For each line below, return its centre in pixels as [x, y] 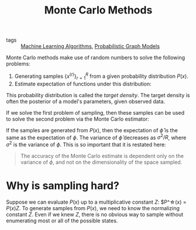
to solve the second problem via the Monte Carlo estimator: [78, 119]
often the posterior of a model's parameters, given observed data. [86, 101]
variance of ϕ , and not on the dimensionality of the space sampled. [101, 162]
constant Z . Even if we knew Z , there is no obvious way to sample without [95, 214]
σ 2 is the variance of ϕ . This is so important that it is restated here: [86, 144]
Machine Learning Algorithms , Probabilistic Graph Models [90, 46]
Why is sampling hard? [63, 186]
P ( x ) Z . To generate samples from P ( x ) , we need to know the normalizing [93, 208]
